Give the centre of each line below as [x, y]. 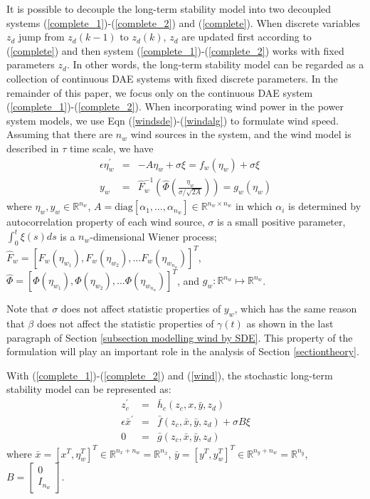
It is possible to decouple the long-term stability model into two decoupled [169, 9]
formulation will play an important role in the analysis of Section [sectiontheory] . [183, 351]
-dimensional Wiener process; [153, 236]
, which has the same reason [296, 309]
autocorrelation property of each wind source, [106, 222]
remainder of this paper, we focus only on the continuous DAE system [160, 92]
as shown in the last [290, 323]
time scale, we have [112, 148]
